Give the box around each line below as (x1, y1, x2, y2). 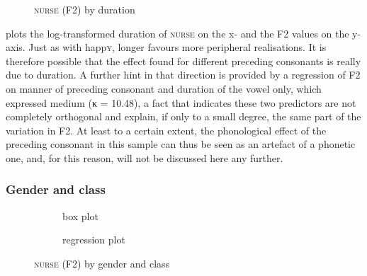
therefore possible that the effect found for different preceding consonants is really (6, 53, 361, 68)
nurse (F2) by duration (34, 2, 135, 16)
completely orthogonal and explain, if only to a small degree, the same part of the (6, 109, 361, 124)
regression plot (62, 232, 125, 247)
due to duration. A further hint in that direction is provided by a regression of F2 (6, 67, 361, 82)
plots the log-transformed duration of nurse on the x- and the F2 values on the (6, 25, 349, 40)
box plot (62, 208, 98, 223)
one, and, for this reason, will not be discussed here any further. (6, 150, 283, 165)
